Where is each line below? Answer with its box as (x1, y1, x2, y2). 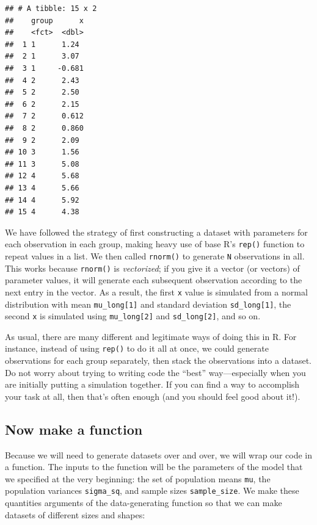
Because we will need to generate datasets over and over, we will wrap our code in (5, 448, 312, 461)
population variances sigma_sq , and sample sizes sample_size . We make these (5, 484, 299, 497)
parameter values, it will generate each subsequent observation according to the (5, 273, 302, 286)
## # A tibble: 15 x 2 (5, 4, 97, 13)
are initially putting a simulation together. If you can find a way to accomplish (5, 378, 300, 391)
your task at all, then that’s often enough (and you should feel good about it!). (5, 389, 301, 402)
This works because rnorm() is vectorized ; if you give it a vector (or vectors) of (5, 261, 300, 274)
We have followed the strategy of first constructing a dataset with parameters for (5, 225, 308, 238)
